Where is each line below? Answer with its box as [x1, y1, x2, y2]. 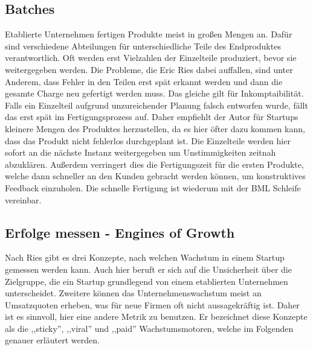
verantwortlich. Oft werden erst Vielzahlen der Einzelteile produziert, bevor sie [5, 51, 297, 64]
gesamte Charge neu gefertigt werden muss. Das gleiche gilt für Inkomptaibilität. [5, 87, 304, 100]
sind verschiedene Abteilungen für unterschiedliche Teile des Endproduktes [5, 39, 281, 52]
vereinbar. [5, 193, 42, 206]
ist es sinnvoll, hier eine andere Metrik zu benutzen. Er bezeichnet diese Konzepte [5, 310, 308, 323]
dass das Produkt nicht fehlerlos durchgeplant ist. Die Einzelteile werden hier [5, 134, 291, 147]
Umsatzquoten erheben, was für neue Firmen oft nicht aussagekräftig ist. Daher [5, 298, 300, 311]
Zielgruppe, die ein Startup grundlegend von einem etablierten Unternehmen [5, 275, 288, 287]
